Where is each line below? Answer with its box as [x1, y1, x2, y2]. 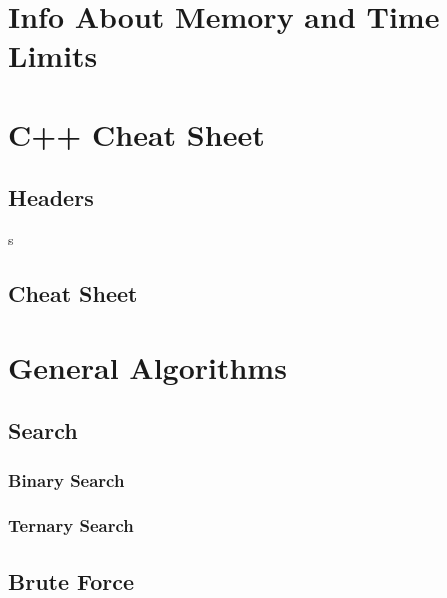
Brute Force [8, 565, 135, 596]
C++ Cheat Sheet [8, 113, 265, 154]
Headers [8, 182, 94, 213]
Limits [8, 35, 98, 76]
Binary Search [8, 467, 125, 492]
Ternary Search [8, 513, 134, 538]
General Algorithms [8, 346, 287, 387]
